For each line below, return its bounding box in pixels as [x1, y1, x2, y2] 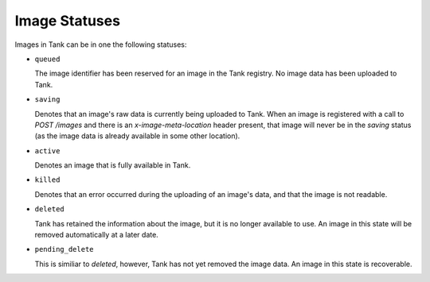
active [34, 146, 61, 155]
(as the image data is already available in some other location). [34, 131, 240, 141]
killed [34, 176, 61, 184]
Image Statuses [14, 12, 121, 29]
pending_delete [34, 245, 95, 254]
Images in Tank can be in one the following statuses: [14, 40, 187, 49]
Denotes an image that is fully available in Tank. [34, 160, 191, 170]
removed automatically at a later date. [34, 230, 158, 240]
